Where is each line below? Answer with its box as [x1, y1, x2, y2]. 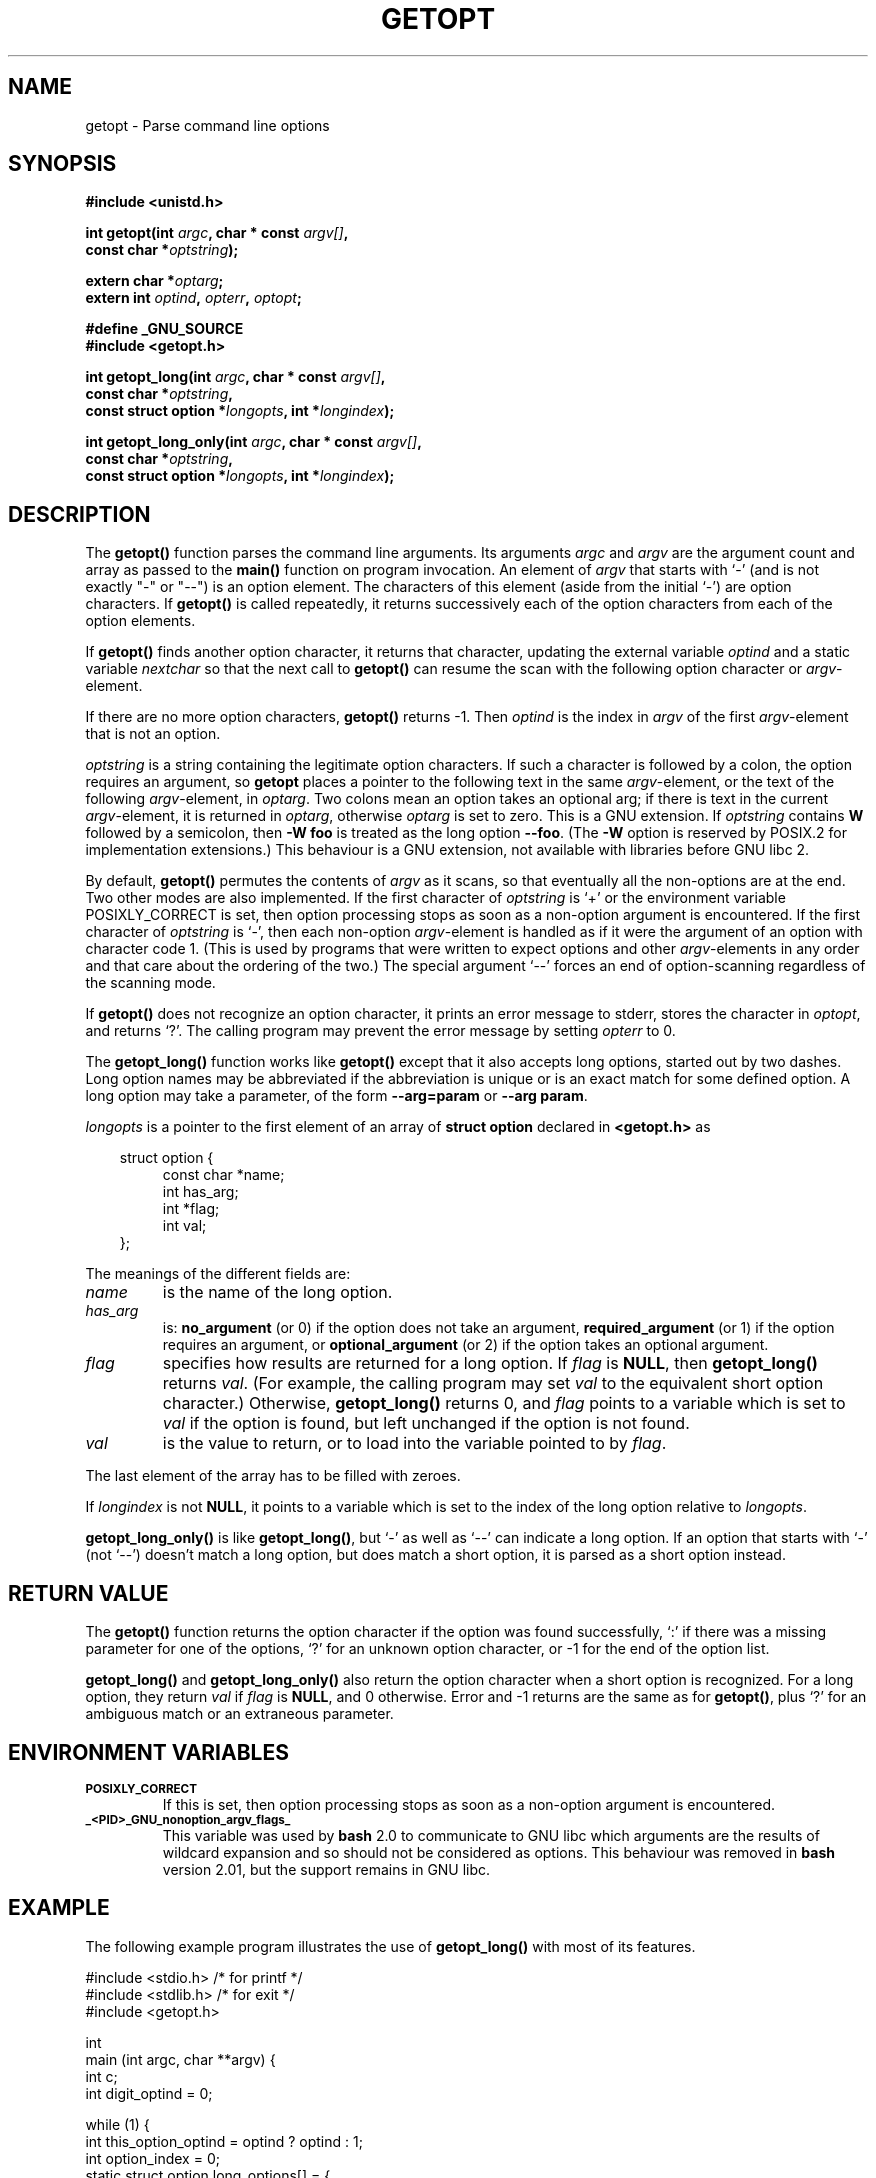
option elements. [85, 612, 196, 630]
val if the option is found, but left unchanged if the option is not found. [162, 1413, 690, 1434]
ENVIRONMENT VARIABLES [8, 1739, 289, 1765]
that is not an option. [85, 725, 221, 743]
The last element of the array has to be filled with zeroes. [85, 1467, 461, 1485]
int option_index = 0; [85, 2149, 220, 2167]
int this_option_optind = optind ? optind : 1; [85, 2132, 363, 2150]
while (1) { [85, 2115, 150, 2133]
